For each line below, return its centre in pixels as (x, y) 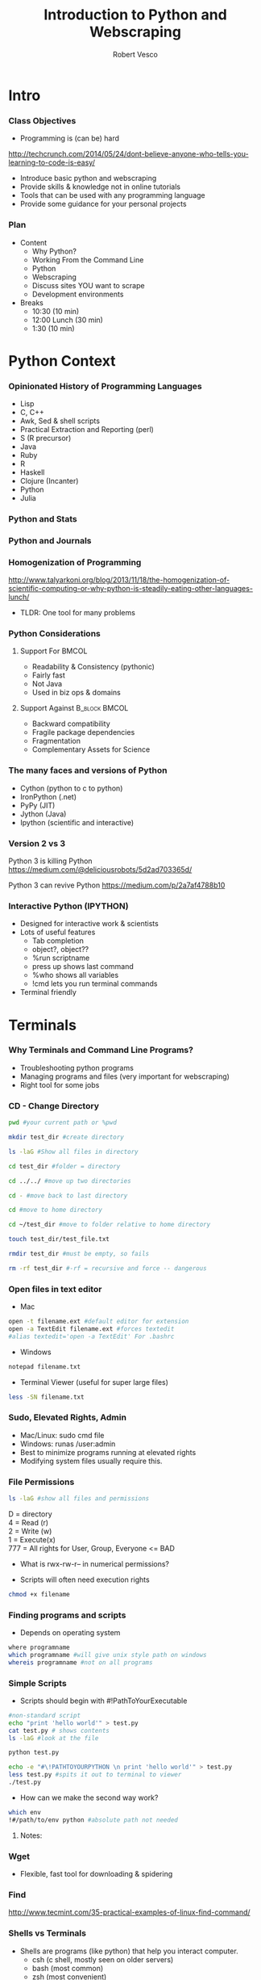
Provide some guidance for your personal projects (103, 204)
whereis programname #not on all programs (81, 1662)
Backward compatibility (71, 724)
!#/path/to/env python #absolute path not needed (93, 1820)
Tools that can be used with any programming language (112, 195)
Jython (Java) (43, 814)
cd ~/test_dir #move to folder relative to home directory (110, 1225)
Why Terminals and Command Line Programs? (101, 1050)
